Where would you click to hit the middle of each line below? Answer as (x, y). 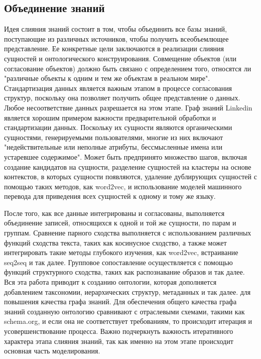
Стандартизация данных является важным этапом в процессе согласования (118, 88)
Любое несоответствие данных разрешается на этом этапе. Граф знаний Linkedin (128, 107)
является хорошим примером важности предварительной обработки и (110, 117)
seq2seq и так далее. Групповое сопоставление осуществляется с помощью (118, 262)
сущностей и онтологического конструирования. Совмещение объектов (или (120, 58)
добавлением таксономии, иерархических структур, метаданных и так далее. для (127, 291)
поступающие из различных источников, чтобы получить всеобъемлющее (116, 38)
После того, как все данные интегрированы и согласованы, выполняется (114, 213)
